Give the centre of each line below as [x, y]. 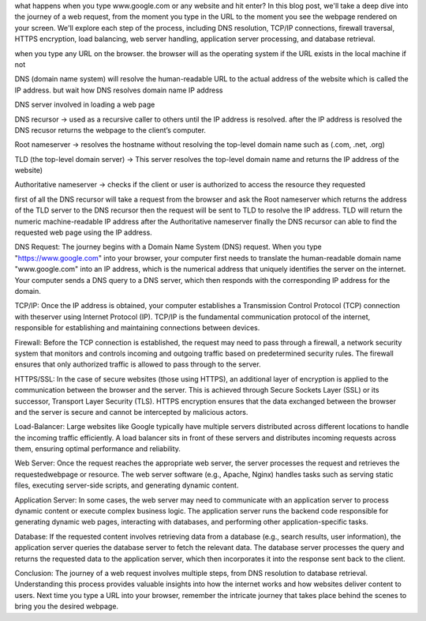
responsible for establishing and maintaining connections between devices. [137, 328]
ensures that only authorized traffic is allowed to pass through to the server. [138, 364]
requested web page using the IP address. [84, 232]
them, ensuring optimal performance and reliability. [98, 449]
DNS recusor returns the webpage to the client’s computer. [110, 130]
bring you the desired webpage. [66, 606]
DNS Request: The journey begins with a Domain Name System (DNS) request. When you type [168, 247]
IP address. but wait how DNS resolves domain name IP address [119, 90]
